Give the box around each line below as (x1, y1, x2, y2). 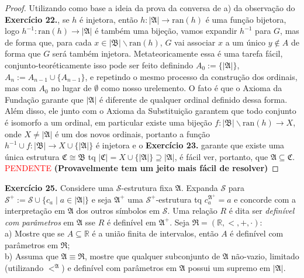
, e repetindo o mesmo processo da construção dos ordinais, (85, 70, 298, 82)
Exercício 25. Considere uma (5, 181, 114, 193)
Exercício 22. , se (5, 13, 70, 25)
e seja (91, 193, 112, 205)
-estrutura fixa (121, 181, 173, 193)
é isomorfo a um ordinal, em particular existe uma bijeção (5, 116, 212, 128)
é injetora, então (80, 13, 138, 25)
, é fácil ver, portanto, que (174, 150, 268, 162)
